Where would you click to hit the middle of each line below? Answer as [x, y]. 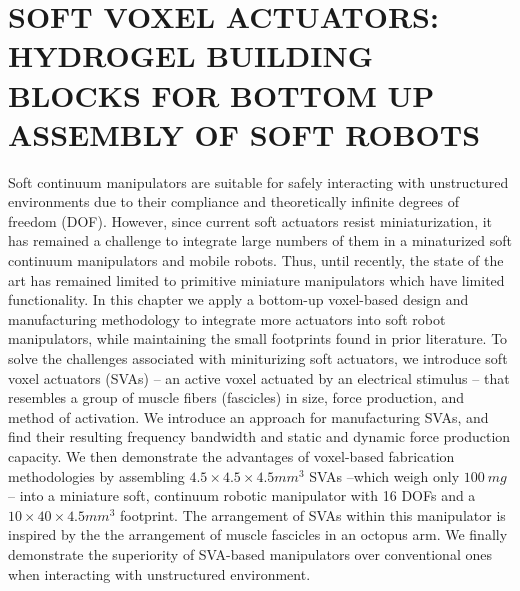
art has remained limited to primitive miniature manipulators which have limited [256, 279]
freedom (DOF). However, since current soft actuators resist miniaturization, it [250, 220]
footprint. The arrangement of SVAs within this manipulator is [312, 514]
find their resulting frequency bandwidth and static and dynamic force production [259, 436]
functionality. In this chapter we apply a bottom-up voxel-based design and [238, 299]
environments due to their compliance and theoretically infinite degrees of [234, 201]
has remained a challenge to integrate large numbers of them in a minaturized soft [260, 240]
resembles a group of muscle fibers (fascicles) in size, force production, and [236, 397]
